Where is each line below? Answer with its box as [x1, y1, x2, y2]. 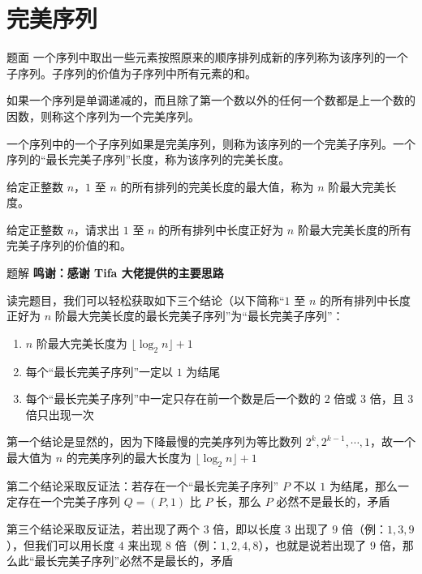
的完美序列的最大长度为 [66, 449, 192, 466]
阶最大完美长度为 [36, 334, 127, 351]
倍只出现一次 [25, 405, 94, 422]
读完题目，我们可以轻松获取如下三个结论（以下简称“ [6, 291, 285, 308]
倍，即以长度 [213, 520, 282, 537]
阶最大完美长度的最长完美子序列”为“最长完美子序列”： [54, 307, 344, 324]
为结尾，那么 [329, 477, 398, 494]
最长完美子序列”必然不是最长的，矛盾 [34, 552, 234, 569]
